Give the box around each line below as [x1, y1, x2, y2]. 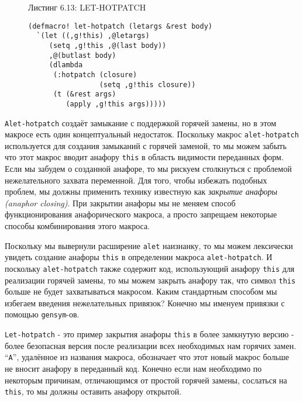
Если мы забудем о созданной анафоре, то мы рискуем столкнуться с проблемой [5, 163, 292, 175]
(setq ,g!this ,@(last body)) [49, 41, 167, 50]
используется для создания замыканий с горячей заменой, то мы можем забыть [5, 139, 287, 151]
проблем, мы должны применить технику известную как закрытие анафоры [5, 185, 277, 198]
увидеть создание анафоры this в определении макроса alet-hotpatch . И [5, 251, 273, 263]
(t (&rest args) [53, 90, 116, 99]
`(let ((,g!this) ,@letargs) [36, 32, 150, 40]
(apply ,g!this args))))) [66, 99, 167, 108]
